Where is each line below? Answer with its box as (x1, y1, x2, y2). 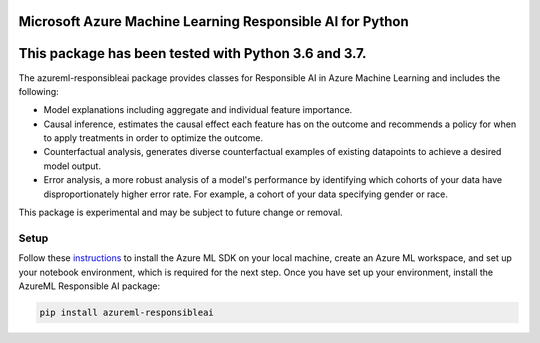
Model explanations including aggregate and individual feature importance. (43, 104, 353, 116)
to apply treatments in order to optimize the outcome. (43, 132, 264, 144)
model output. (43, 160, 102, 172)
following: (18, 85, 59, 97)
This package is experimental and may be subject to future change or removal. (18, 206, 344, 219)
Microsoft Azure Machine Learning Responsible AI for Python (18, 13, 409, 30)
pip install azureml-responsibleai (39, 306, 214, 318)
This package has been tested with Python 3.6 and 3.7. (18, 45, 367, 62)
